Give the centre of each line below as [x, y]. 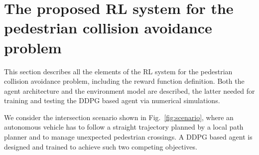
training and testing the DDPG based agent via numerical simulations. [112, 100]
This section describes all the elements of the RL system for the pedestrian [118, 71]
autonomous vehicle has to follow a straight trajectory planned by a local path [124, 127]
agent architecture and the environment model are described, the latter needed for [129, 90]
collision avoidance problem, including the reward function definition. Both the [124, 81]
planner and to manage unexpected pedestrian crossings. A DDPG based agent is [128, 137]
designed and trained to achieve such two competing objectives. [101, 146]
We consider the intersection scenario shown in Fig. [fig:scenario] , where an [119, 117]
